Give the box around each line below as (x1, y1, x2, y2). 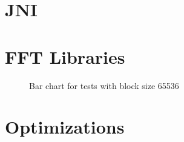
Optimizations (5, 114, 125, 139)
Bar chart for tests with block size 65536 (29, 79, 179, 91)
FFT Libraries (5, 44, 125, 69)
